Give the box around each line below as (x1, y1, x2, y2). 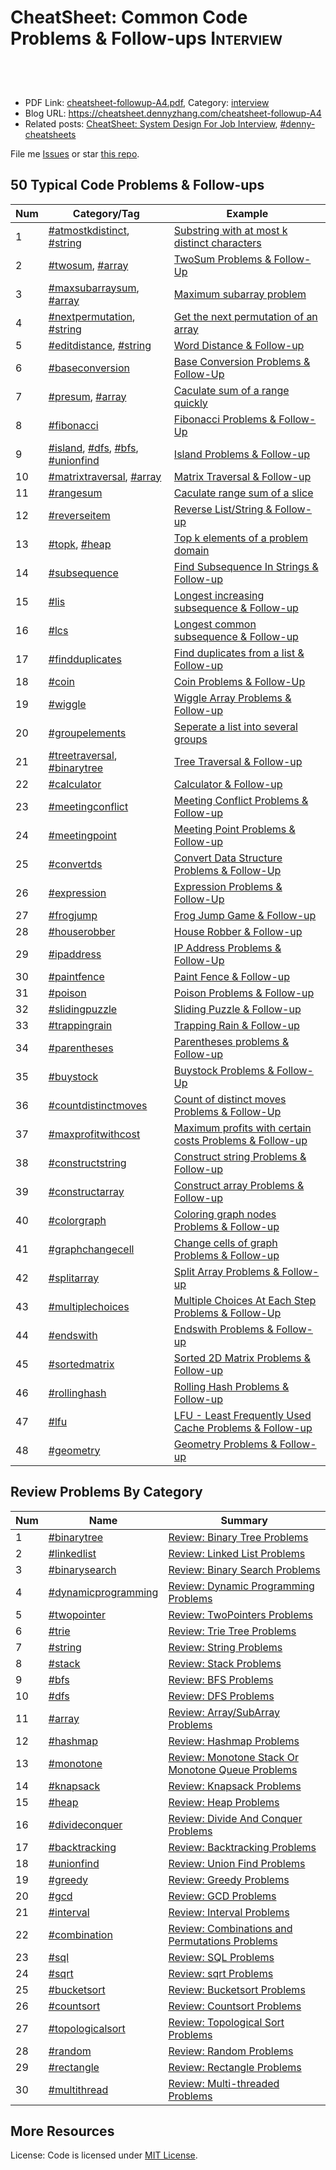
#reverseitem (48, 508, 111, 522)
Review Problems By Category (10, 1484, 203, 1501)
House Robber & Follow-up (173, 924, 303, 938)
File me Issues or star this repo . (10, 147, 140, 160)
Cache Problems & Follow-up (173, 1421, 313, 1435)
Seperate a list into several (173, 719, 298, 733)
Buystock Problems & (173, 1063, 275, 1077)
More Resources (10, 2122, 115, 2140)
